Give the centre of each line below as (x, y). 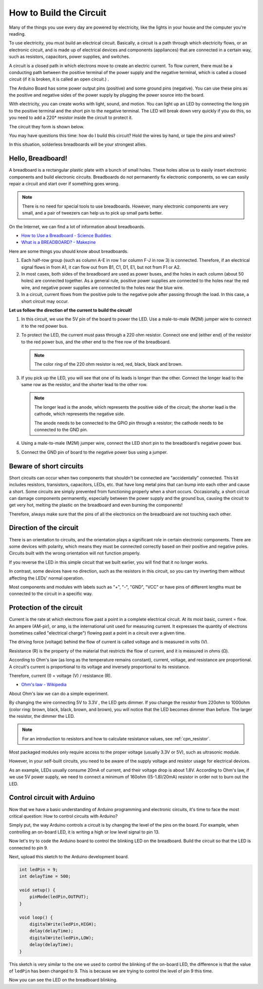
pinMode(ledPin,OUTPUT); (59, 897)
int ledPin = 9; (39, 870)
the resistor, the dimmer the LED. (42, 716)
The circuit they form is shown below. (47, 126)
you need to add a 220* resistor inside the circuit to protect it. (71, 118)
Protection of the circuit (46, 608)
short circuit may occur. (45, 301)
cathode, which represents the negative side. (80, 414)
